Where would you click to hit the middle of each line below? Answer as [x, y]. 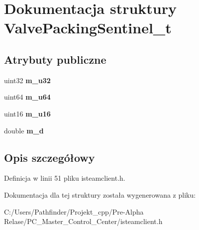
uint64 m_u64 [27, 97]
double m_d [24, 130]
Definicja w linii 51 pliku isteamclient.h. [65, 178]
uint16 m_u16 [27, 113]
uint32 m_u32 [27, 80]
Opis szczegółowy [50, 157]
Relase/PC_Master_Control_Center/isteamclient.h [83, 221]
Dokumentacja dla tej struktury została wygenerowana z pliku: [100, 194]
